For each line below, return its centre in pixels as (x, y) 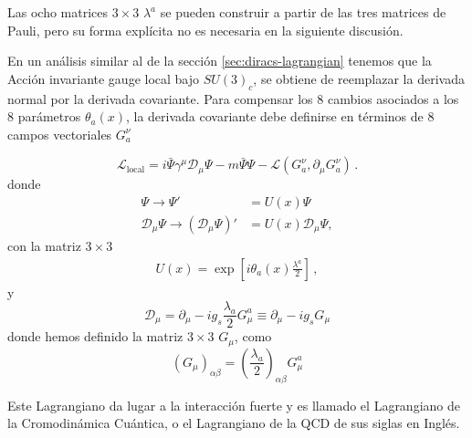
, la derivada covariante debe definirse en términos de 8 (280, 116)
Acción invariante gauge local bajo (104, 78)
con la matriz (44, 246)
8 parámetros (44, 116)
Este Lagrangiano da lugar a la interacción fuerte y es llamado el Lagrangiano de (234, 405)
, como (253, 336)
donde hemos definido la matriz (95, 336)
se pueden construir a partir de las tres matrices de (303, 12)
